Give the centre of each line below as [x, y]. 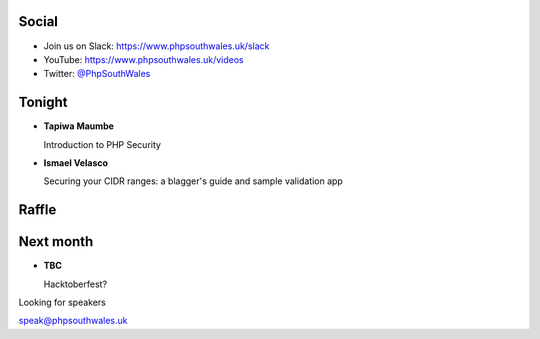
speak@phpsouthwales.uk [73, 321]
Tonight [43, 102]
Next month [56, 241]
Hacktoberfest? [75, 284]
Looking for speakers [62, 302]
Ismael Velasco [76, 162]
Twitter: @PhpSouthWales [97, 74]
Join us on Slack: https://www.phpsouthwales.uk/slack [156, 46]
